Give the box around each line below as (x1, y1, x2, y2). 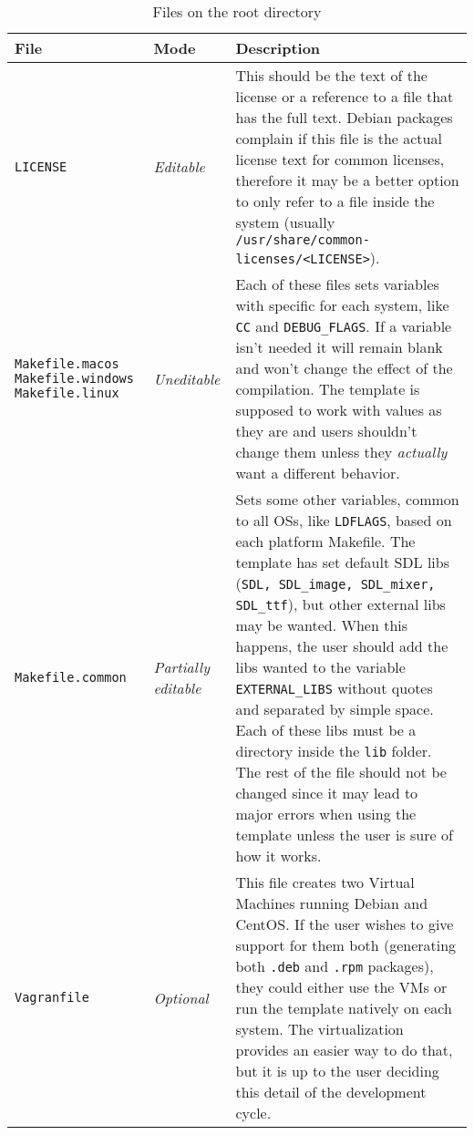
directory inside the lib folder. (235, 740, 432, 761)
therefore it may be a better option (235, 170, 459, 191)
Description (235, 37, 321, 58)
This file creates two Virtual (235, 872, 415, 893)
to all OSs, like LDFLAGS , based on (235, 510, 452, 531)
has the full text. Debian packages (235, 107, 453, 128)
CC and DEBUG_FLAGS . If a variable (235, 315, 452, 336)
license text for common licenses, (235, 149, 445, 170)
